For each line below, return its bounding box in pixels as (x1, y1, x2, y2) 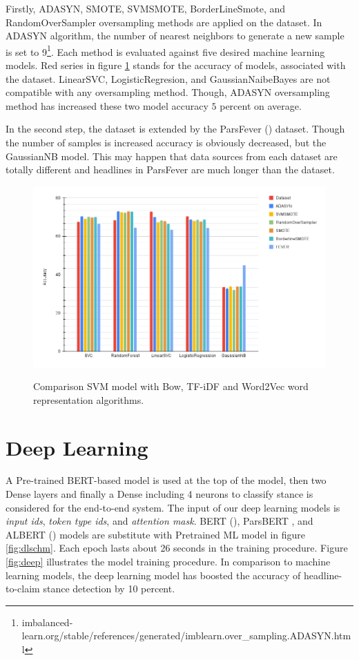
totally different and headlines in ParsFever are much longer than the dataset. (6, 162, 335, 177)
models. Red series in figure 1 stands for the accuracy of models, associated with (6, 58, 346, 72)
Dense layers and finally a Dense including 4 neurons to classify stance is (6, 487, 313, 501)
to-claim (6, 581, 40, 596)
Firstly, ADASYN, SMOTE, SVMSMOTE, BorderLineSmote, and (6, 1, 286, 15)
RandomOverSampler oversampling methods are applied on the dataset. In (6, 14, 322, 29)
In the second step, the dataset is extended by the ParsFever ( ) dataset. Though (6, 122, 345, 136)
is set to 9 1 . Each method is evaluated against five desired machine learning (6, 42, 325, 59)
